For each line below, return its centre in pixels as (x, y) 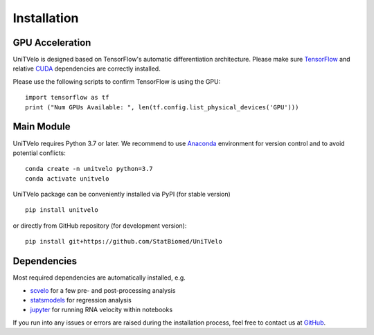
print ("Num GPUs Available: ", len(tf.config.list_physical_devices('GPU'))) (162, 107)
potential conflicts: (39, 153)
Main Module (42, 127)
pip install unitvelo (62, 210)
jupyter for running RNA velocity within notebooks (101, 310)
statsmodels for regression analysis (81, 300)
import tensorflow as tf (67, 98)
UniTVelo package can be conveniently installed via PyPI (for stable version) (122, 194)
